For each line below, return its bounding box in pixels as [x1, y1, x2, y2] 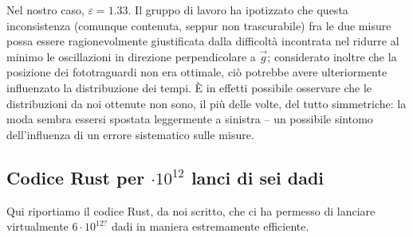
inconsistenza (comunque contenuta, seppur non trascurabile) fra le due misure [6, 17, 391, 33]
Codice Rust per [6, 165, 145, 189]
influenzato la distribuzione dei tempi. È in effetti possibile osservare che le [6, 79, 372, 95]
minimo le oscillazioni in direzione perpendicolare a [6, 48, 256, 64]
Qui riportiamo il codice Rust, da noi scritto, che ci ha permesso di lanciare [6, 202, 376, 219]
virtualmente [6, 218, 69, 235]
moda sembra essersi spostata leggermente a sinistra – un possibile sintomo [6, 111, 373, 127]
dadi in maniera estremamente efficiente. [111, 218, 309, 235]
